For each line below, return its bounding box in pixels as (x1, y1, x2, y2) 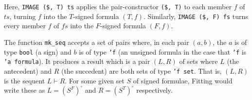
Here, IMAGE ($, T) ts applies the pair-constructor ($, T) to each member (4, 1, 232, 11)
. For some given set (65, 75, 125, 85)
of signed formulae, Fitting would (133, 75, 233, 85)
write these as (4, 85, 45, 95)
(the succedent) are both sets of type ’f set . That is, (61, 65, 222, 76)
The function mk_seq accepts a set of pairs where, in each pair (4, 37, 189, 47)
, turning (9, 11, 36, 21)
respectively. (136, 85, 173, 95)
